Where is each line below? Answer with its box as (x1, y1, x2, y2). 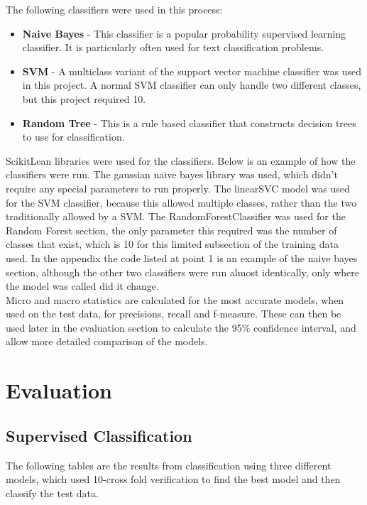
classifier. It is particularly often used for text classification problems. (22, 40, 324, 55)
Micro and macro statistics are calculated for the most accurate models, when (6, 292, 344, 307)
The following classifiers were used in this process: (6, 2, 223, 16)
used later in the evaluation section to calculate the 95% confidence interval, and (6, 320, 356, 335)
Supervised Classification (6, 424, 192, 446)
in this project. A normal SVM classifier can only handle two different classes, (22, 77, 361, 92)
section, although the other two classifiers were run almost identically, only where (6, 264, 359, 279)
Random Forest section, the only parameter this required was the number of (6, 222, 337, 237)
